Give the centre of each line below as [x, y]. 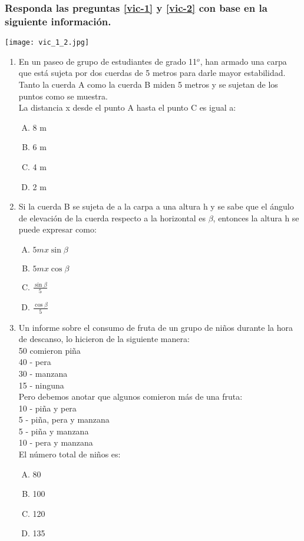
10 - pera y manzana [56, 442]
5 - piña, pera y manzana [64, 419]
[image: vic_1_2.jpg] [47, 43]
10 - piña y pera [47, 408]
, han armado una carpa [243, 61]
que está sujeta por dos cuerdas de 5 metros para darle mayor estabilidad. [152, 73]
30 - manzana [43, 373]
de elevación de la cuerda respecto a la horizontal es [112, 218]
